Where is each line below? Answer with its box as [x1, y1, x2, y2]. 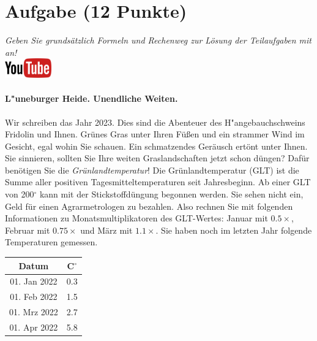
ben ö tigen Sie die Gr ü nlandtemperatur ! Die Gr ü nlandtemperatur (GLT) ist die [5, 163, 299, 176]
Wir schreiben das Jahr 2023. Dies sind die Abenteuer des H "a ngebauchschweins [5, 115, 305, 128]
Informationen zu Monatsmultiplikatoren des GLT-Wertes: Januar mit [5, 212, 268, 224]
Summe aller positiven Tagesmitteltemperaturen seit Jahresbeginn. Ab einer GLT [5, 175, 311, 188]
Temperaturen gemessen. [5, 236, 98, 248]
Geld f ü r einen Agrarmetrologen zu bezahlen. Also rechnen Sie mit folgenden [5, 199, 293, 212]
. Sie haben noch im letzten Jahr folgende [155, 223, 312, 236]
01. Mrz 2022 [9, 305, 58, 318]
